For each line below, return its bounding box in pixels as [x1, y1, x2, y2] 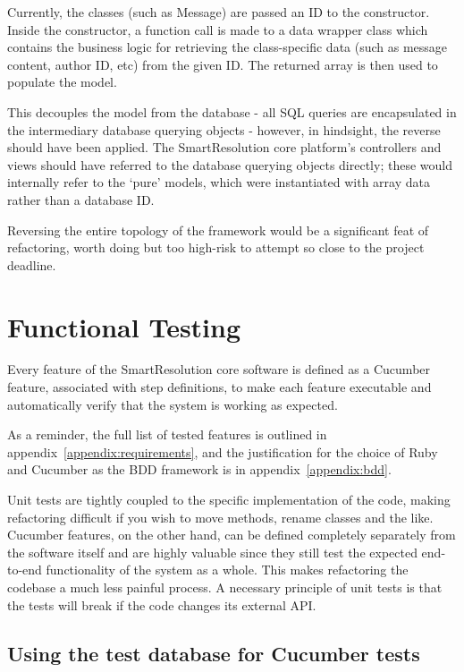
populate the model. [7, 72, 117, 91]
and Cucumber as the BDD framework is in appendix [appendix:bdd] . [7, 460, 392, 479]
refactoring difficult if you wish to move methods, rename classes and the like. [7, 507, 434, 526]
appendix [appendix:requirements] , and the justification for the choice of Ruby [7, 442, 438, 461]
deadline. [7, 255, 56, 274]
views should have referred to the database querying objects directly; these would [7, 155, 452, 174]
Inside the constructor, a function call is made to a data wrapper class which [7, 20, 428, 38]
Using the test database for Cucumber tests [7, 639, 420, 667]
